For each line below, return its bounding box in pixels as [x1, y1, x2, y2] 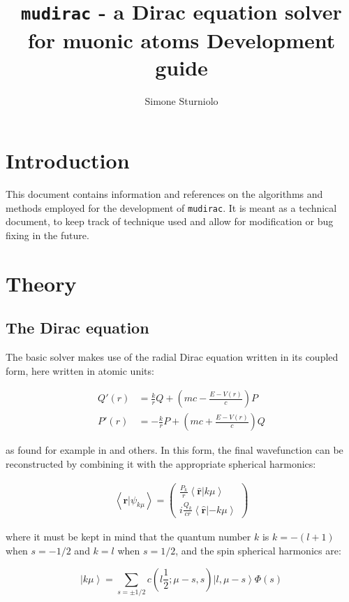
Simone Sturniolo [144, 93, 218, 108]
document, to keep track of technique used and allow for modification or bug [6, 214, 334, 229]
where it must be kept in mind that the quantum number [6, 529, 251, 544]
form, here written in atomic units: [6, 363, 154, 378]
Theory [6, 268, 77, 297]
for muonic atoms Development [27, 25, 336, 54]
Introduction [6, 146, 130, 175]
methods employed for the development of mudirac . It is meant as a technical [6, 200, 337, 215]
